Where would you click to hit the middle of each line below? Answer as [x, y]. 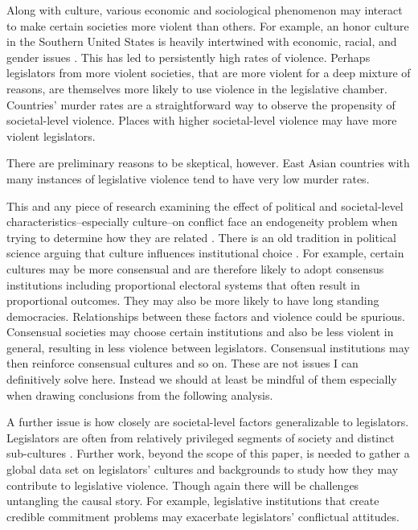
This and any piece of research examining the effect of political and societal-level [205, 205]
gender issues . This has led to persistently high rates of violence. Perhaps [189, 57]
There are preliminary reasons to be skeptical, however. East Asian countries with [208, 163]
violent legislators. [51, 136]
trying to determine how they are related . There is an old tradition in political [201, 237]
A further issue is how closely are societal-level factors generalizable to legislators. [208, 422]
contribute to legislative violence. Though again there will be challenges [183, 485]
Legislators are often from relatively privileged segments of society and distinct [201, 437]
